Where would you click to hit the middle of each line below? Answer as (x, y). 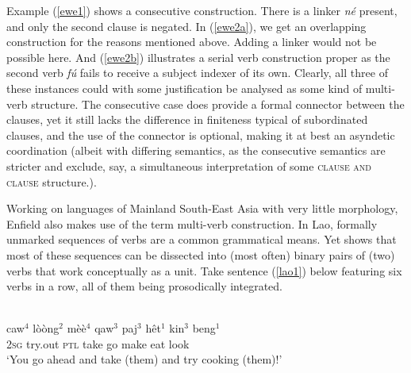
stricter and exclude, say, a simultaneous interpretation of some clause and (189, 165)
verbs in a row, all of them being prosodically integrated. (144, 286)
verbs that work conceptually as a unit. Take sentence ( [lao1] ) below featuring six (204, 270)
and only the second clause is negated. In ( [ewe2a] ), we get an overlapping (186, 26)
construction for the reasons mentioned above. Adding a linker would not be (192, 42)
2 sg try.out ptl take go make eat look (98, 343)
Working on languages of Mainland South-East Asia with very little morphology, (202, 208)
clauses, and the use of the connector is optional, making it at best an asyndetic (201, 135)
